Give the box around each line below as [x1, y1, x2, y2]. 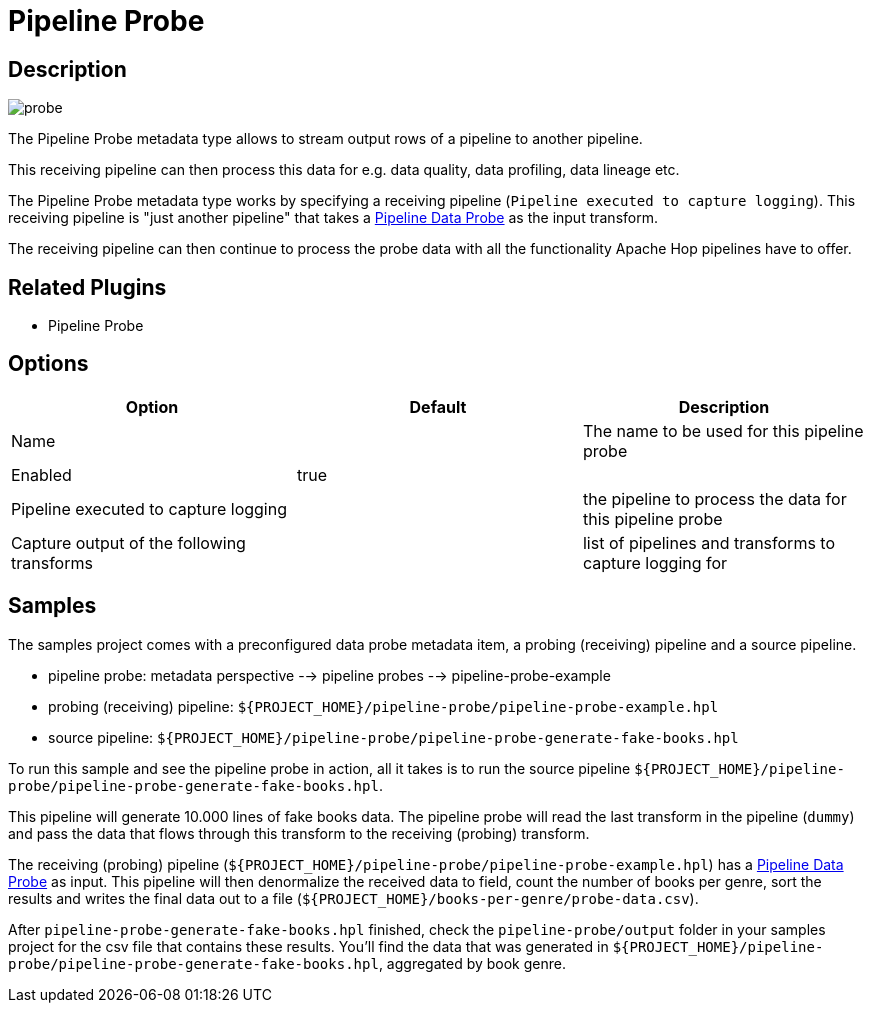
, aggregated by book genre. [378, 954, 566, 972]
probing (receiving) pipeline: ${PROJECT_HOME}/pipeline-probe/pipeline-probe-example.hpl [48, 697, 719, 715]
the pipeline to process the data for [582, 488, 847, 509]
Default [409, 396, 467, 417]
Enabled [11, 464, 72, 485]
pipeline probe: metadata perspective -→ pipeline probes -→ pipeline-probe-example [48, 666, 611, 684]
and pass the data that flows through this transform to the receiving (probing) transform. [8, 824, 590, 842]
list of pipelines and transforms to [582, 532, 836, 553]
